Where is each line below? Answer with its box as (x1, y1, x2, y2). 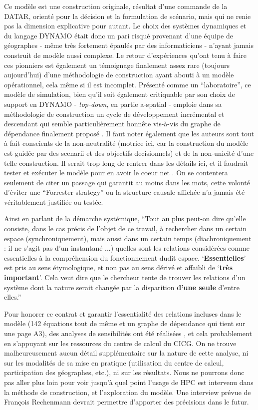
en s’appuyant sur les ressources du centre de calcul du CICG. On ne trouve (4, 338, 237, 348)
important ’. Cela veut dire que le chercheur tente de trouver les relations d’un (4, 272, 246, 283)
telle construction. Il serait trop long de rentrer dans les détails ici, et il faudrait (4, 157, 249, 168)
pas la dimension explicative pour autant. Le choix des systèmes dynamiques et (4, 20, 247, 31)
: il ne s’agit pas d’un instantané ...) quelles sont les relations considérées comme (4, 243, 250, 253)
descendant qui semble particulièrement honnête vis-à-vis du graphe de (4, 118, 221, 129)
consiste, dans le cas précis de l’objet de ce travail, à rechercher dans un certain (4, 223, 247, 234)
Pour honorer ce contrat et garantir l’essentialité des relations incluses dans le (4, 308, 242, 319)
